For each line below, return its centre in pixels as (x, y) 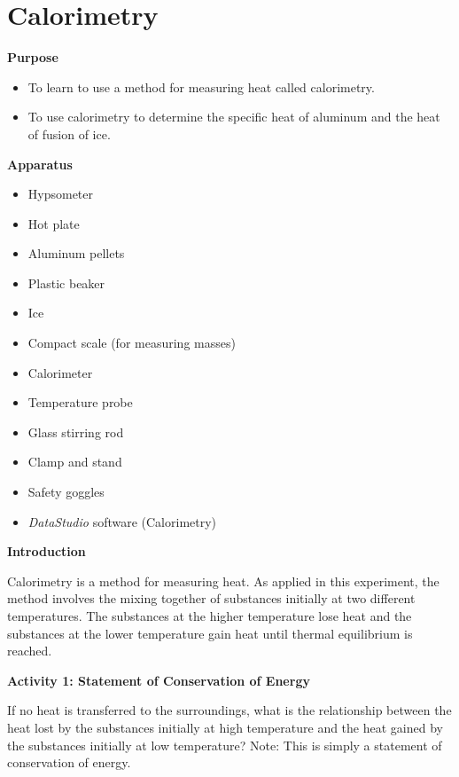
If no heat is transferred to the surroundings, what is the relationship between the (229, 710)
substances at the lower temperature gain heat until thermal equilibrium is (210, 633)
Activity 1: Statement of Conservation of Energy (159, 680)
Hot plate (54, 223)
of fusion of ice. (69, 133)
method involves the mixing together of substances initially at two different (211, 598)
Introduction (47, 551)
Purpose (33, 57)
